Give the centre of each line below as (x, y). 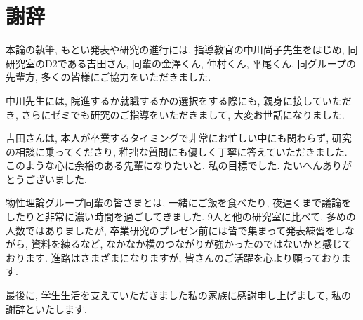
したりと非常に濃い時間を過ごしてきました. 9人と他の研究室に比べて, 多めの (181, 216)
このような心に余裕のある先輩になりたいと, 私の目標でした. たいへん (164, 165)
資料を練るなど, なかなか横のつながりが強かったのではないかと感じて (192, 244)
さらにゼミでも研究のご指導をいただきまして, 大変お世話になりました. (183, 114)
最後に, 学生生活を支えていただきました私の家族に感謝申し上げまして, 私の (178, 295)
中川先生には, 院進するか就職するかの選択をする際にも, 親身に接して (164, 100)
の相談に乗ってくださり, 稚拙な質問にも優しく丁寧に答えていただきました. (177, 151)
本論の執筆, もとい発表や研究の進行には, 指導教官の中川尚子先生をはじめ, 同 (182, 49)
